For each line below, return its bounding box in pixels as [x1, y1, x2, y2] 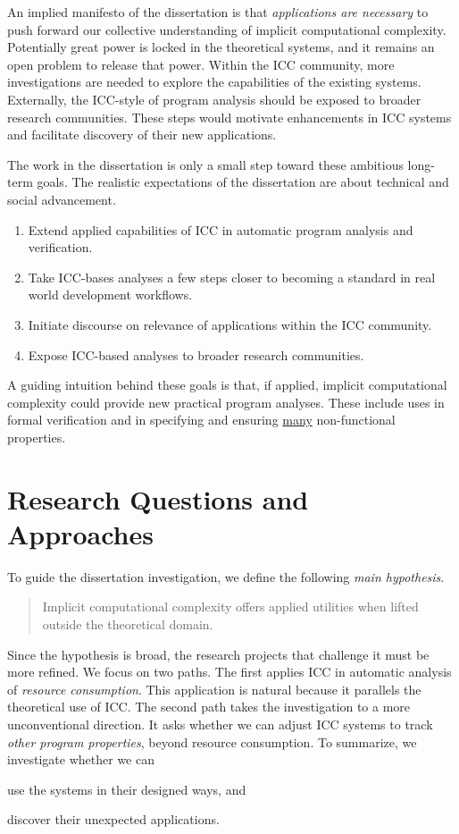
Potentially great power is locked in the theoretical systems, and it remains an [7, 38, 435, 56]
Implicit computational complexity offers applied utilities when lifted [42, 597, 419, 616]
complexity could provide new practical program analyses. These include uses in [7, 392, 445, 411]
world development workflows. [28, 285, 193, 304]
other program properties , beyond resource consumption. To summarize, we [7, 732, 417, 751]
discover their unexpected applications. [7, 810, 220, 829]
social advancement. [7, 190, 116, 208]
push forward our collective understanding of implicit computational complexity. [7, 20, 446, 38]
